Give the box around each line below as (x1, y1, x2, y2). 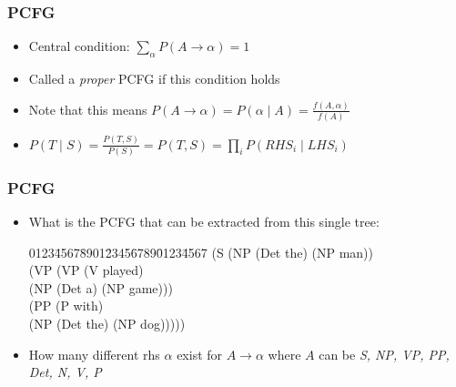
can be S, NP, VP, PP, (319, 344, 450, 363)
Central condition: (28, 36, 130, 56)
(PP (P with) (28, 296, 104, 315)
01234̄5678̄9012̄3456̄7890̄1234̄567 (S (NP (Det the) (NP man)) (28, 242, 373, 261)
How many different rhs (28, 344, 160, 363)
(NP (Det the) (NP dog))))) (28, 314, 186, 333)
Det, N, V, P (28, 362, 102, 382)
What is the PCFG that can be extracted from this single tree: (28, 212, 380, 231)
